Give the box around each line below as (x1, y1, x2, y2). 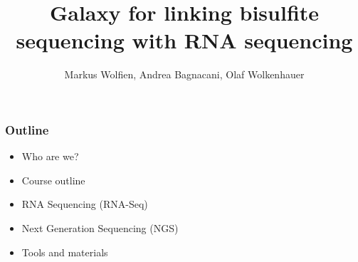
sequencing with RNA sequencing (16, 26, 353, 55)
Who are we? (21, 149, 79, 164)
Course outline (21, 172, 85, 187)
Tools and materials (21, 244, 108, 259)
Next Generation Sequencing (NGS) (21, 220, 179, 235)
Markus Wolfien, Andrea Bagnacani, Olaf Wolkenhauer (64, 67, 305, 82)
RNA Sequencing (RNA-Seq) (21, 197, 148, 211)
